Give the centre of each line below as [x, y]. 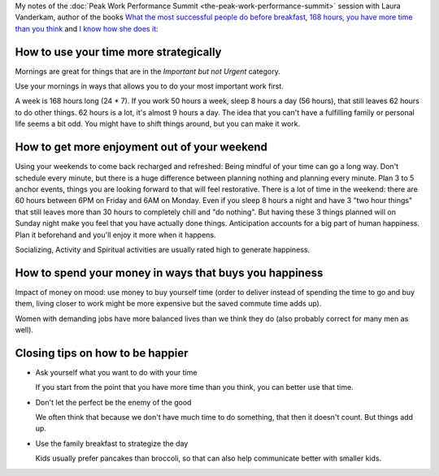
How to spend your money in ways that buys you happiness [169, 273]
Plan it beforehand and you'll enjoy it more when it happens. [115, 235]
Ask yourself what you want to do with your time [116, 372]
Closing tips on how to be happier [102, 353]
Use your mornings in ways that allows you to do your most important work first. [149, 86]
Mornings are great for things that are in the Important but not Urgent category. [148, 71]
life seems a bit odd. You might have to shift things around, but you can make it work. [158, 124]
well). [24, 330]
